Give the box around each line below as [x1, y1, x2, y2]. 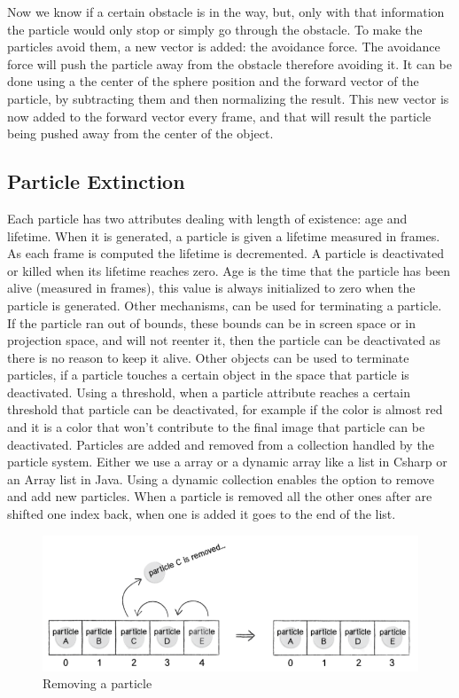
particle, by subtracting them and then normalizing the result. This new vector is [7, 89, 449, 107]
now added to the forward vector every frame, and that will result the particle [7, 106, 432, 125]
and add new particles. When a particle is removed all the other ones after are [7, 487, 432, 506]
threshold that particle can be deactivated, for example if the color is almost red [7, 400, 443, 419]
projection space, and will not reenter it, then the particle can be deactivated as [7, 331, 441, 349]
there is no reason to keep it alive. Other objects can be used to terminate [7, 348, 409, 366]
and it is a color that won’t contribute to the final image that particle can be [7, 418, 425, 436]
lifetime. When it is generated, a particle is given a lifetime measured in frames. [7, 226, 440, 245]
